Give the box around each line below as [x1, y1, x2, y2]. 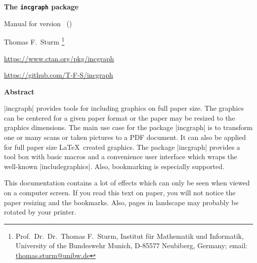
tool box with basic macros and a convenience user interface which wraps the [4, 151, 237, 162]
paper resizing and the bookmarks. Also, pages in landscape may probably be [4, 197, 239, 207]
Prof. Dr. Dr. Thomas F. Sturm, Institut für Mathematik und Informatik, [15, 230, 244, 241]
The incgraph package [4, 1, 79, 11]
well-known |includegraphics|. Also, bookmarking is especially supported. [4, 161, 224, 171]
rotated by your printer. [4, 207, 77, 217]
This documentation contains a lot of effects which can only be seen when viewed [4, 177, 250, 188]
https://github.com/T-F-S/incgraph [4, 70, 113, 80]
